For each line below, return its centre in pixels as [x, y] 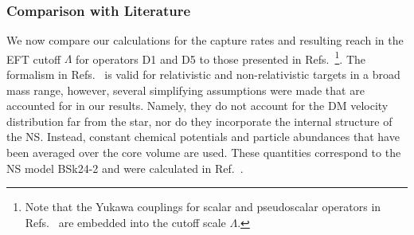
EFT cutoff [34, 59]
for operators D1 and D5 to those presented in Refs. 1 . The [221, 57]
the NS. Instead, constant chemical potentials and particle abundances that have [203, 137]
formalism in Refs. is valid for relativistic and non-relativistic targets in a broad [203, 74]
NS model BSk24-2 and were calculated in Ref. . [125, 168]
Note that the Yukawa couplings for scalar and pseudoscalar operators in [203, 207]
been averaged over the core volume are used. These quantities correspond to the [204, 153]
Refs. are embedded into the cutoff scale [125, 222]
